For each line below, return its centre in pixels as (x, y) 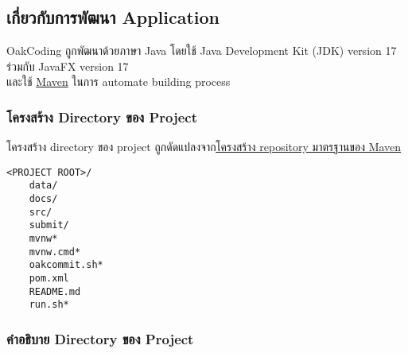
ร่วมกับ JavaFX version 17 (68, 66)
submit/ (49, 225)
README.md (55, 291)
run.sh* (49, 305)
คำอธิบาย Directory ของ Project (100, 338)
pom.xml (49, 279)
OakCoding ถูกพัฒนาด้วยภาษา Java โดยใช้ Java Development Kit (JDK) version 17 (202, 50)
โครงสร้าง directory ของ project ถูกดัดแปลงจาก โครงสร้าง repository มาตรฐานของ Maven (204, 147)
